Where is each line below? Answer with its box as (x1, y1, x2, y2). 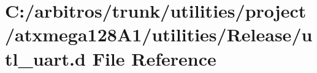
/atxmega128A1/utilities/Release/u (5, 22, 313, 47)
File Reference (92, 46, 216, 71)
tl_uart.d (5, 46, 86, 71)
